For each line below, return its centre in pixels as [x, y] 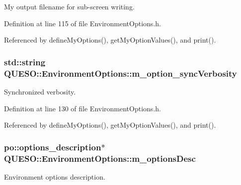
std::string [25, 62]
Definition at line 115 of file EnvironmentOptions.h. [82, 23]
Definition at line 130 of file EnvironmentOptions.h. [82, 108]
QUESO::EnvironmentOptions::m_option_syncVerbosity [120, 73]
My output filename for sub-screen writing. [69, 6]
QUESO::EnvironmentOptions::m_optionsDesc [100, 158]
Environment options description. [55, 176]
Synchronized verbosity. [40, 91]
